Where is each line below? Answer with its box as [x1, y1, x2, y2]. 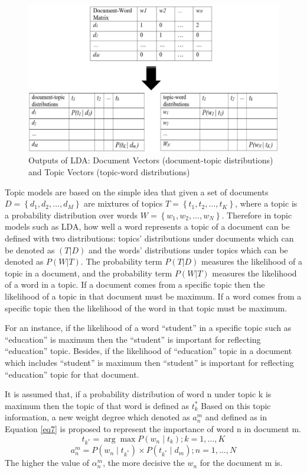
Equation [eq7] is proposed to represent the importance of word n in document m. [5, 422, 301, 435]
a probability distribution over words [5, 208, 138, 221]
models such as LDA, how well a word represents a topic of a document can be [5, 220, 290, 233]
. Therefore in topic [221, 208, 292, 221]
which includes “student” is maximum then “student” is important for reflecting [5, 356, 294, 368]
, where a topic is [235, 197, 298, 210]
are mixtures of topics [84, 197, 163, 210]
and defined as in [205, 411, 267, 423]
